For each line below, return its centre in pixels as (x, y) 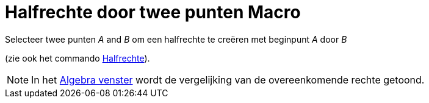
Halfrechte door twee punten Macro (153, 12)
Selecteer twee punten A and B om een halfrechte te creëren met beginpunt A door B (176, 39)
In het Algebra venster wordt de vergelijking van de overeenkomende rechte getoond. (228, 80)
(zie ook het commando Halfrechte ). (78, 58)
